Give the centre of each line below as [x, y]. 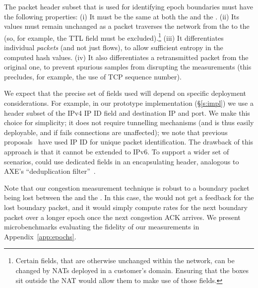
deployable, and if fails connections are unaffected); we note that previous [116, 132]
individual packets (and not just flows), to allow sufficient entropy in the [114, 47]
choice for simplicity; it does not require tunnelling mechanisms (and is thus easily [129, 122]
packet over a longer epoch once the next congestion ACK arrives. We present [122, 217]
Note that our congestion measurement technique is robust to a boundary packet [127, 187]
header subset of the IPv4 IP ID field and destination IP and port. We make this [127, 112]
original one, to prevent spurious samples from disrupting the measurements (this [128, 67]
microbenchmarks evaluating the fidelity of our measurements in [102, 227]
